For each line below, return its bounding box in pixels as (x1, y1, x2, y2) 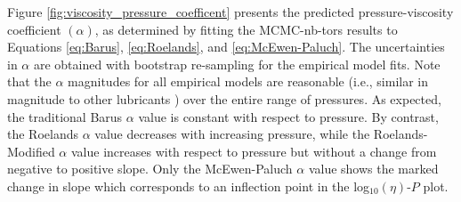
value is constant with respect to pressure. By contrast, (138, 107, 439, 125)
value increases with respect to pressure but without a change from (70, 141, 437, 160)
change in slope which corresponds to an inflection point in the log (7, 176, 370, 195)
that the (7, 72, 52, 91)
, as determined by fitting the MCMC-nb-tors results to (94, 20, 398, 38)
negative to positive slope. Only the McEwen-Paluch (7, 159, 293, 178)
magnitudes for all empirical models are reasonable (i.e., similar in (68, 72, 429, 91)
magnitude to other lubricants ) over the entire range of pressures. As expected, (7, 89, 441, 108)
